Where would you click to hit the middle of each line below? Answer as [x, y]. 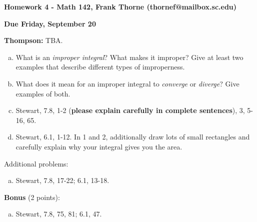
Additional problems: [36, 163]
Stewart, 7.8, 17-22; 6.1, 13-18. [62, 180]
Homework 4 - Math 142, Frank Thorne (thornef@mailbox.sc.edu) [120, 6]
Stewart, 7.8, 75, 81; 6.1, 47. [59, 214]
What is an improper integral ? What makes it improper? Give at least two [129, 57]
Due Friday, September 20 [50, 23]
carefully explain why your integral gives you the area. [99, 146]
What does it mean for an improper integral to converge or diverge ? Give [127, 83]
